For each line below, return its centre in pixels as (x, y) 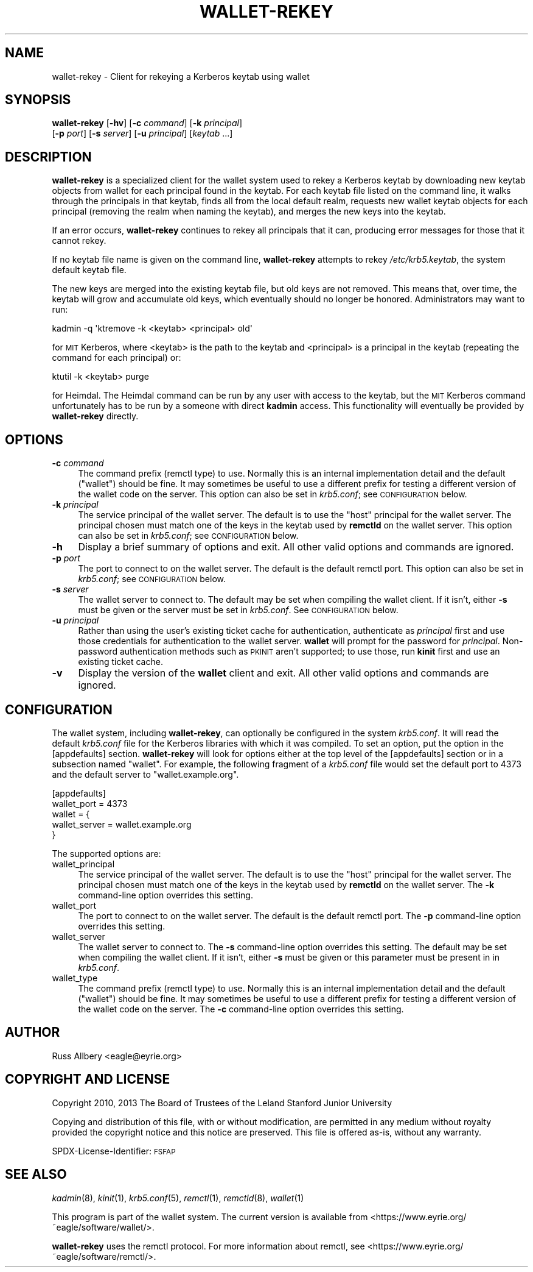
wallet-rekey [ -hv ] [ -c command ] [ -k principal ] (147, 123)
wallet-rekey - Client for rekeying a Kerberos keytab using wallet (181, 76)
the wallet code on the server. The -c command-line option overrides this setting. (241, 1009)
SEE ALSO (36, 1174)
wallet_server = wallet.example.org (122, 824)
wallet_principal (83, 864)
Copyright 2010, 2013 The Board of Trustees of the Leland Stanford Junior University (222, 1103)
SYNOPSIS (38, 100)
